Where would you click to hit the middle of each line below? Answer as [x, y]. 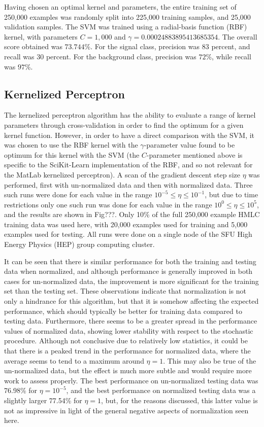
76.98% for [21, 390]
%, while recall [228, 56]
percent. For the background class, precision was [121, 56]
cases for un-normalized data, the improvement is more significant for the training [131, 281]
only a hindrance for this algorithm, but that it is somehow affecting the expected [131, 301]
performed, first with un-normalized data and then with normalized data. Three [128, 184]
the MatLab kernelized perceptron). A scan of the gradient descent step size [122, 174]
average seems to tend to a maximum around [74, 360]
